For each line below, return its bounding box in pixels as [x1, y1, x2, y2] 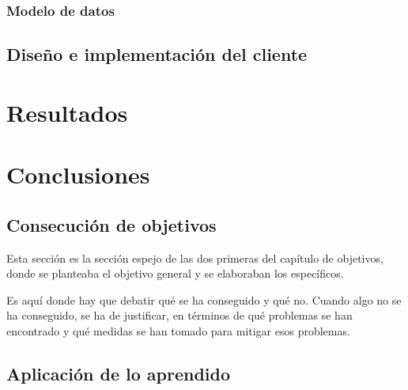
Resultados [6, 96, 128, 128]
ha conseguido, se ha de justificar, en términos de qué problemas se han [6, 307, 353, 324]
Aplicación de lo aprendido [6, 361, 231, 385]
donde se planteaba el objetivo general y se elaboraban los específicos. [6, 265, 344, 282]
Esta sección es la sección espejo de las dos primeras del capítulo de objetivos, [6, 249, 383, 266]
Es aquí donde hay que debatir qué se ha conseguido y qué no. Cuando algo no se [6, 291, 402, 308]
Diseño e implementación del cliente [6, 42, 308, 66]
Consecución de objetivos [6, 212, 217, 237]
